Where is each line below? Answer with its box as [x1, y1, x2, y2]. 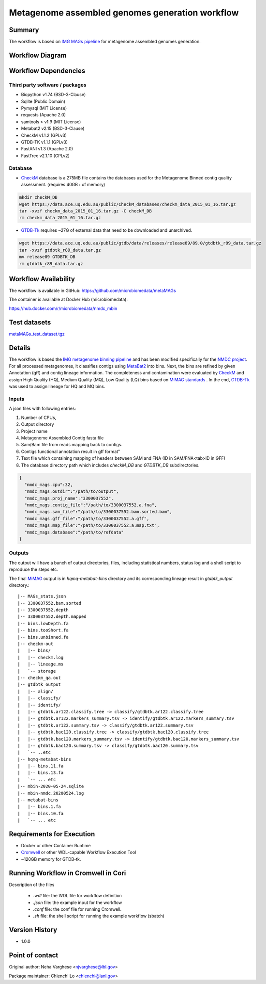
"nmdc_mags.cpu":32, [24, 482, 73, 487]
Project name [21, 428, 48, 434]
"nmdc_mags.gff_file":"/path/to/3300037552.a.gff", [24, 516, 149, 521]
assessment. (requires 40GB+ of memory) [21, 182, 105, 188]
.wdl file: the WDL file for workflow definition [33, 893, 122, 899]
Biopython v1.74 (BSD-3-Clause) [21, 92, 86, 97]
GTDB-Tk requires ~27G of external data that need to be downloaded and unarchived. [21, 227, 192, 233]
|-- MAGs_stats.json [17, 594, 66, 599]
